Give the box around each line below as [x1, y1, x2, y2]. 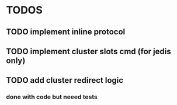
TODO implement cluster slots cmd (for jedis [6, 46, 171, 56]
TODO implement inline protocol [6, 27, 126, 37]
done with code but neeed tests [6, 93, 98, 101]
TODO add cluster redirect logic [6, 75, 124, 85]
